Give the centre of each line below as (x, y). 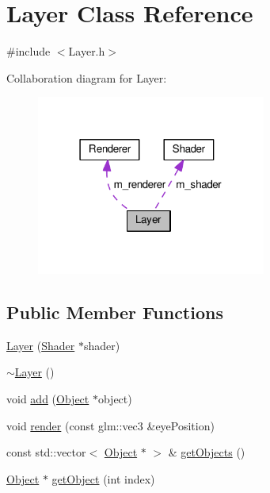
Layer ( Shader (41, 345)
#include (29, 51)
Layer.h (87, 51)
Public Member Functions (115, 312)
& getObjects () (207, 452)
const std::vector (46, 452)
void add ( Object (48, 398)
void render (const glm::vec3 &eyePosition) (110, 425)
